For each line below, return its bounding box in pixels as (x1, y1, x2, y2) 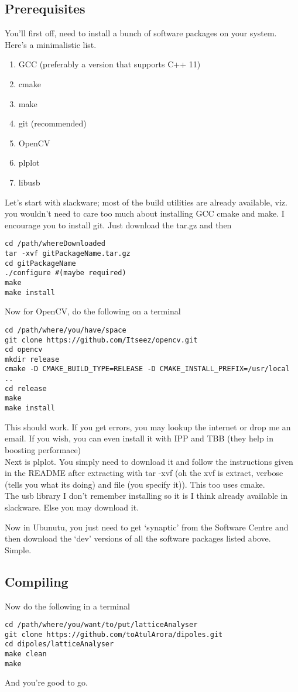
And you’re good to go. (5, 676, 88, 688)
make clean (5, 650, 47, 659)
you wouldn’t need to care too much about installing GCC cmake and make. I (5, 207, 285, 220)
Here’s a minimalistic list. (5, 38, 97, 50)
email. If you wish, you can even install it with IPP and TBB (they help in (5, 432, 274, 444)
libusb (18, 176, 40, 188)
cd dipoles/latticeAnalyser (5, 640, 114, 649)
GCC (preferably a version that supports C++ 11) (18, 58, 201, 70)
